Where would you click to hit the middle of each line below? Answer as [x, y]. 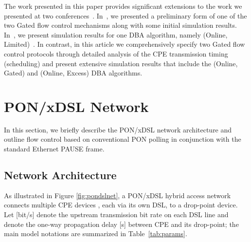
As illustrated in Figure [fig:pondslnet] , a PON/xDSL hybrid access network [117, 195]
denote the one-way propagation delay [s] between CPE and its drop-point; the [121, 224]
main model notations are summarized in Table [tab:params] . [96, 233]
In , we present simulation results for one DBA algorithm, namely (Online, [116, 34]
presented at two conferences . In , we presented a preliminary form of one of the [125, 15]
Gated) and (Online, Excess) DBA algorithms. [73, 73]
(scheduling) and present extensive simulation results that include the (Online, [121, 63]
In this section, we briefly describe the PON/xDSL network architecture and [118, 129]
